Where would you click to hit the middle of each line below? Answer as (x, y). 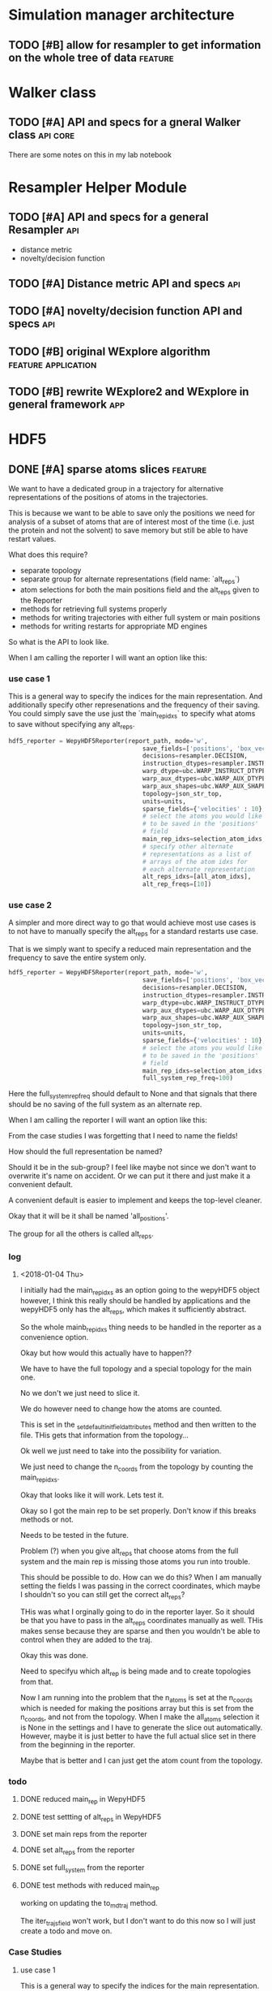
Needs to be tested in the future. (74, 1535)
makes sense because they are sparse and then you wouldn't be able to (140, 1631)
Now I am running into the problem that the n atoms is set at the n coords (136, 1699)
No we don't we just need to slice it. (80, 1393)
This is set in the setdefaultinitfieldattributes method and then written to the (138, 1425)
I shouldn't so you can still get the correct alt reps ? (102, 1595)
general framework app (67, 405)
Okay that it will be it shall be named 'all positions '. (89, 1217)
